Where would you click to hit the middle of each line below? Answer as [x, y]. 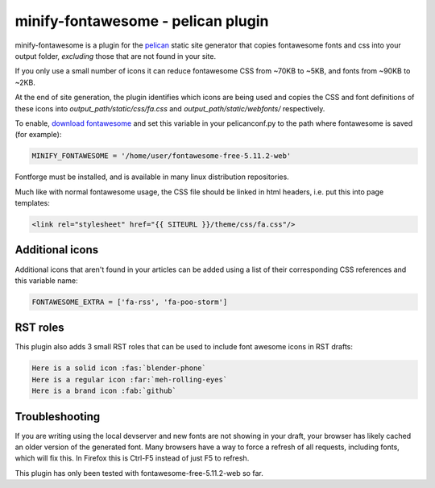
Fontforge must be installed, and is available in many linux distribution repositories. [152, 177]
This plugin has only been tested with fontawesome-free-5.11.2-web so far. [139, 473]
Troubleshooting [58, 417]
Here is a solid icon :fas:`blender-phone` [119, 368]
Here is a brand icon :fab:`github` [104, 391]
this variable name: [46, 280]
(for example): [38, 135]
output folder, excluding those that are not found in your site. [116, 56]
